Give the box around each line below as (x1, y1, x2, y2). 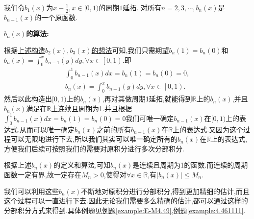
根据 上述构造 (4, 45, 45, 55)
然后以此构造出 (4, 94, 52, 104)
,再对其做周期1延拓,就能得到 (102, 94, 192, 104)
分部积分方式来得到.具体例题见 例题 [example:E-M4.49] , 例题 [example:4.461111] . (4, 205, 246, 215)
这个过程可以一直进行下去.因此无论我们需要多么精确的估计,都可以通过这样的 (4, 195, 248, 206)
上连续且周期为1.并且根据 (51, 103, 132, 113)
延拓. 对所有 (123, 2, 161, 12)
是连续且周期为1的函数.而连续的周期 (132, 160, 248, 170)
